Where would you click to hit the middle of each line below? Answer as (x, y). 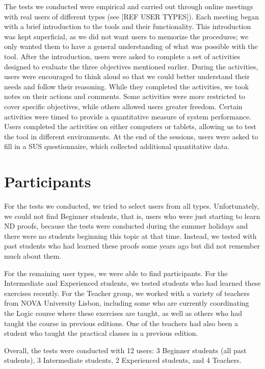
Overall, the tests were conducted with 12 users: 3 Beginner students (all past (125, 350)
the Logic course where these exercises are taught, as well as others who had (123, 313)
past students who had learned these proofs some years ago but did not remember (132, 246)
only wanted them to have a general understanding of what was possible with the (131, 46)
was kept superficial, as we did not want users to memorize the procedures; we (126, 36)
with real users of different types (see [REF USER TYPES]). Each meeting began (132, 16)
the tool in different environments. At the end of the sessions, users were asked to (131, 136)
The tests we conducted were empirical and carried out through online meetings (129, 6)
